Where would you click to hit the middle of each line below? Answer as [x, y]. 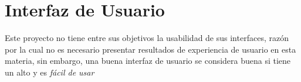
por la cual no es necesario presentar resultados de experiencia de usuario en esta [150, 49]
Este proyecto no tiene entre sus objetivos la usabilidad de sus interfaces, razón [147, 38]
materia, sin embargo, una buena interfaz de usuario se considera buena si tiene [148, 61]
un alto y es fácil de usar [50, 72]
